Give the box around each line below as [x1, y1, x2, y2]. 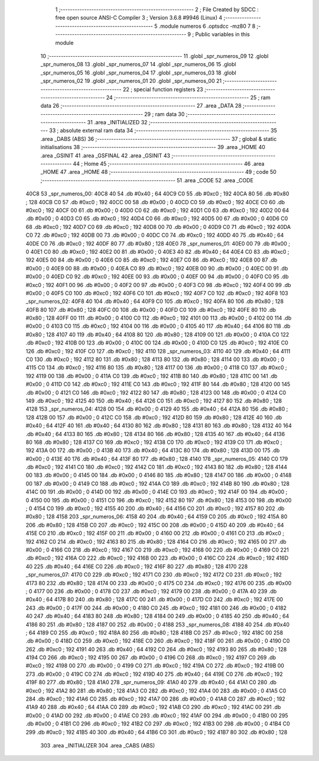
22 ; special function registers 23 [122, 86, 204, 93]
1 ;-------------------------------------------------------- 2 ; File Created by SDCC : [55, 6, 259, 13]
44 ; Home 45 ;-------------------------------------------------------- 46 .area [73, 160, 265, 167]
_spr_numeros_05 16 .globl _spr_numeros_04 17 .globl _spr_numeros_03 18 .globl [40, 69, 236, 76]
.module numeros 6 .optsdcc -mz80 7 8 [158, 22, 256, 30]
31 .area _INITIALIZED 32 [87, 119, 148, 126]
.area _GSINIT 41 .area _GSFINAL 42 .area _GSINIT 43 [40, 151, 171, 159]
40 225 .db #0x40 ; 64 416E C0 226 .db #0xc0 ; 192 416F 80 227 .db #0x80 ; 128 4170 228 [25, 563, 248, 570]
